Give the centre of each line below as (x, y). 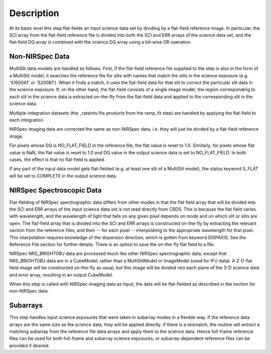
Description (34, 13)
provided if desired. (30, 345)
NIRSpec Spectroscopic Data (55, 190)
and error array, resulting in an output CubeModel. (61, 275)
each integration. (27, 120)
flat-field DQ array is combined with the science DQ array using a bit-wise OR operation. (100, 42)
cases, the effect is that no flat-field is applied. (57, 159)
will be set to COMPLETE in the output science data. (63, 175)
